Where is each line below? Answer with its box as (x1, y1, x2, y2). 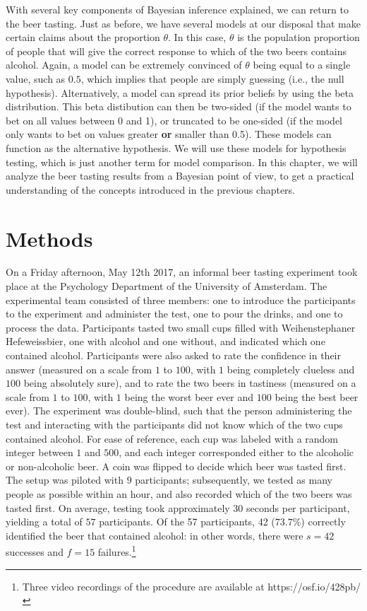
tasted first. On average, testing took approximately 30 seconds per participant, (6, 500, 350, 515)
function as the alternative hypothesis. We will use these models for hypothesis (6, 140, 347, 155)
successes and (6, 544, 64, 559)
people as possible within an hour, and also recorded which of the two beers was (6, 486, 352, 501)
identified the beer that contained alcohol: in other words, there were (6, 528, 303, 542)
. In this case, (168, 30, 227, 45)
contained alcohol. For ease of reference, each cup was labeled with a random (6, 431, 339, 446)
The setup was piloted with (6, 472, 124, 487)
